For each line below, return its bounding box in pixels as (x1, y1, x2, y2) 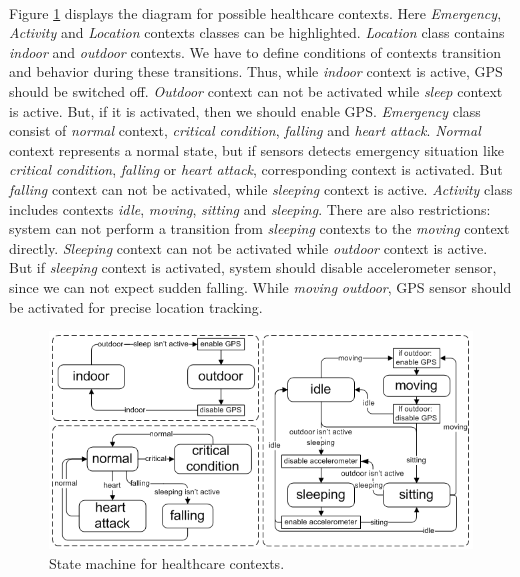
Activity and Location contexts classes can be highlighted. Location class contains (9, 22, 505, 43)
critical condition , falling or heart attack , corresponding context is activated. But (9, 159, 503, 180)
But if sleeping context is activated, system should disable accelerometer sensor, (9, 257, 497, 278)
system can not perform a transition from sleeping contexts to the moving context (9, 218, 510, 239)
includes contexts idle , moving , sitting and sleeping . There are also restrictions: (9, 198, 491, 219)
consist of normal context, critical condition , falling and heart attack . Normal (9, 120, 481, 141)
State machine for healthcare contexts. (49, 553, 285, 574)
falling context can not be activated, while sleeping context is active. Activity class (9, 178, 513, 199)
